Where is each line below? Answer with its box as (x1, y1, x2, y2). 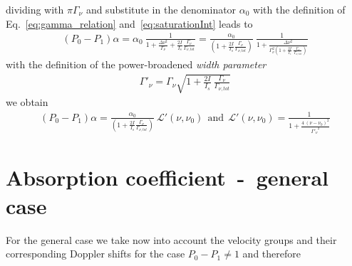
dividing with (6, 2, 64, 16)
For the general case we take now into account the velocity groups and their (6, 232, 337, 247)
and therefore (242, 246, 301, 261)
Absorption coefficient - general (6, 163, 329, 192)
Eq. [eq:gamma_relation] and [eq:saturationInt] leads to (6, 16, 253, 31)
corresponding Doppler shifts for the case (6, 246, 185, 261)
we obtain (6, 95, 48, 110)
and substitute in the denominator (86, 2, 237, 16)
